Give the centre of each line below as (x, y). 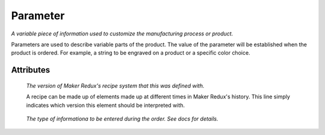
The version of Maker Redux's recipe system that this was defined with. (115, 85)
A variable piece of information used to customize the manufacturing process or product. (122, 34)
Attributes (31, 70)
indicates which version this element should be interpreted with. (106, 105)
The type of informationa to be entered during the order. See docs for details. (122, 118)
